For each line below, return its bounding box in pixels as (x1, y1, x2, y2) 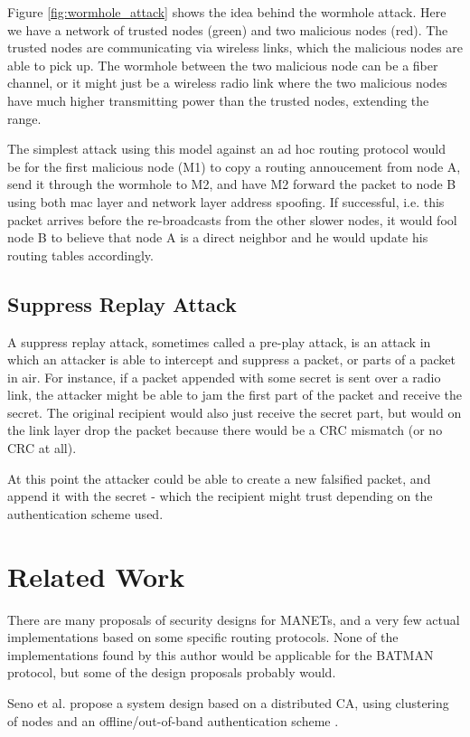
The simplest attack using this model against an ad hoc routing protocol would (7, 139, 446, 158)
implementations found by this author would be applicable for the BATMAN (7, 645, 434, 664)
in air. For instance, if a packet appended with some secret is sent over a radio (7, 367, 441, 386)
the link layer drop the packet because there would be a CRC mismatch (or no (7, 420, 443, 439)
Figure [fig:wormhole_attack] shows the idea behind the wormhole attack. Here (7, 3, 446, 21)
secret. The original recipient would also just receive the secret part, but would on (7, 402, 462, 421)
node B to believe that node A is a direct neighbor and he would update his (7, 228, 428, 247)
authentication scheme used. (7, 504, 164, 523)
